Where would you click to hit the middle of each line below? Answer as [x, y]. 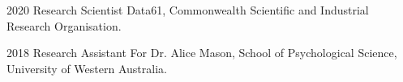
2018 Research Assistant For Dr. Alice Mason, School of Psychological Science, [202, 53]
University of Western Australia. [87, 68]
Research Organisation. [64, 25]
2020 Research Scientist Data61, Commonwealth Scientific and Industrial [188, 10]
